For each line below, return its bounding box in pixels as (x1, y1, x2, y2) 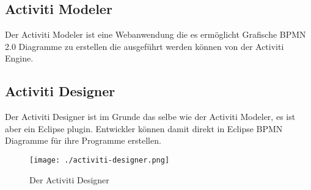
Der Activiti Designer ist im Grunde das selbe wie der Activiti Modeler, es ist (5, 110, 296, 123)
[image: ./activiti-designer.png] (29, 155, 170, 164)
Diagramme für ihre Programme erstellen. (5, 134, 161, 147)
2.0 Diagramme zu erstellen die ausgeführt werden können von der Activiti (5, 40, 284, 52)
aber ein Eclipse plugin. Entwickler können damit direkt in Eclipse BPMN (5, 122, 283, 135)
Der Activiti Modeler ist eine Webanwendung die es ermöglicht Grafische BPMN (5, 28, 306, 41)
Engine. (5, 52, 34, 65)
